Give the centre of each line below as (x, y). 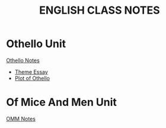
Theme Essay (31, 71)
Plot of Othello (32, 78)
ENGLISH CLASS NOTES (100, 10)
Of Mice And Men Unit (62, 102)
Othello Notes (23, 60)
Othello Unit (36, 44)
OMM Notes (21, 118)
